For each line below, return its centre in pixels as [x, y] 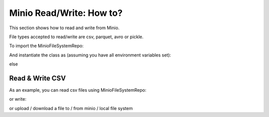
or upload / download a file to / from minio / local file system [71, 108]
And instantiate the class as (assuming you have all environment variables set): [90, 55]
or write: [18, 99]
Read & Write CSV [38, 78]
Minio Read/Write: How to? [66, 13]
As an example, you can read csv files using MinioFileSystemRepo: [78, 90]
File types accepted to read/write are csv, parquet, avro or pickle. [76, 37]
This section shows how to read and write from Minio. [64, 28]
